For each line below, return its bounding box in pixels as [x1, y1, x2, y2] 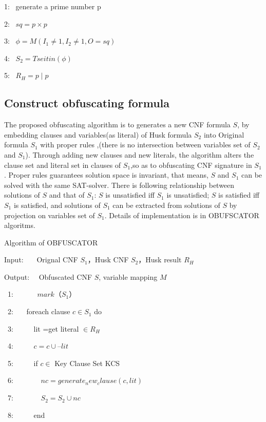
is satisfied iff [218, 189, 260, 200]
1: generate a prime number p [4, 1, 101, 11]
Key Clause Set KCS [54, 357, 120, 368]
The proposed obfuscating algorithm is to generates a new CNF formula [4, 119, 231, 130]
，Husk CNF [87, 254, 129, 265]
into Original [203, 129, 244, 140]
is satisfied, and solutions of [13, 199, 101, 210]
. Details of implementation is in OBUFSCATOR [104, 209, 259, 220]
